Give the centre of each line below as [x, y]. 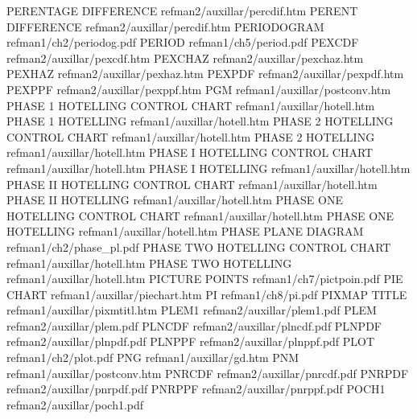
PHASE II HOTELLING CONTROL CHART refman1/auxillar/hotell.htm [192, 184]
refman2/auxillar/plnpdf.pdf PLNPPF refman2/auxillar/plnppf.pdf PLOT [191, 341]
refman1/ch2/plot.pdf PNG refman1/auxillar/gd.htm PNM [153, 357]
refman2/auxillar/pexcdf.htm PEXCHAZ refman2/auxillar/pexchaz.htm [185, 58]
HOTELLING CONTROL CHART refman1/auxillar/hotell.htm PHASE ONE [200, 215]
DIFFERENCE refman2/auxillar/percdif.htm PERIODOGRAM [165, 26]
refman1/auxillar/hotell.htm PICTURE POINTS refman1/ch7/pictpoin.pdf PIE [205, 279]
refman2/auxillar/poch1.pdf [75, 404]
